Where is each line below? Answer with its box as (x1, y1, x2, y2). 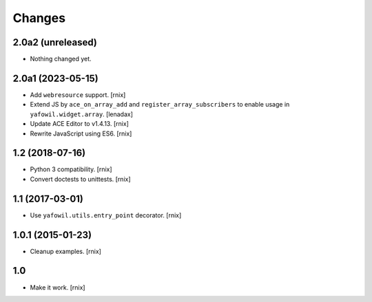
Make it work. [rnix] (30, 283, 85, 292)
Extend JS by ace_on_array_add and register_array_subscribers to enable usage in (30, 100, 290, 109)
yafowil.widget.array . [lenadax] (30, 110, 134, 118)
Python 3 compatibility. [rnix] (30, 165, 113, 173)
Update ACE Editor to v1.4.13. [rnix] (30, 120, 129, 128)
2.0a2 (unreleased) (12, 36, 98, 48)
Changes (12, 10, 65, 25)
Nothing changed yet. (30, 55, 92, 63)
